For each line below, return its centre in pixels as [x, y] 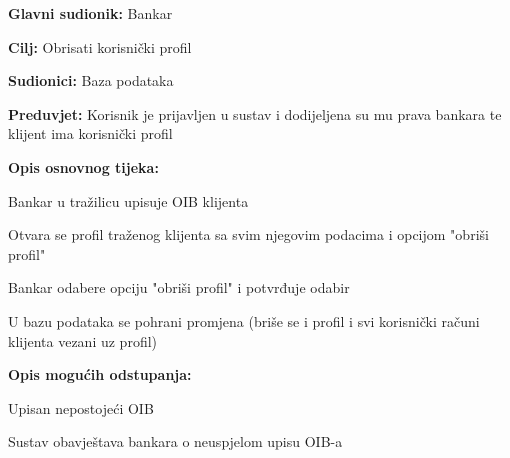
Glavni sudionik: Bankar [90, 13]
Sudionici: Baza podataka [91, 80]
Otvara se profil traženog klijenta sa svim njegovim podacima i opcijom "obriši [248, 234]
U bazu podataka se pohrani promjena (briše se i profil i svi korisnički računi [244, 320]
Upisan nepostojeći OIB [81, 407]
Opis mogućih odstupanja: [100, 374]
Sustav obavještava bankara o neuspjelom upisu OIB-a [175, 441]
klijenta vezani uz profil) [83, 340]
